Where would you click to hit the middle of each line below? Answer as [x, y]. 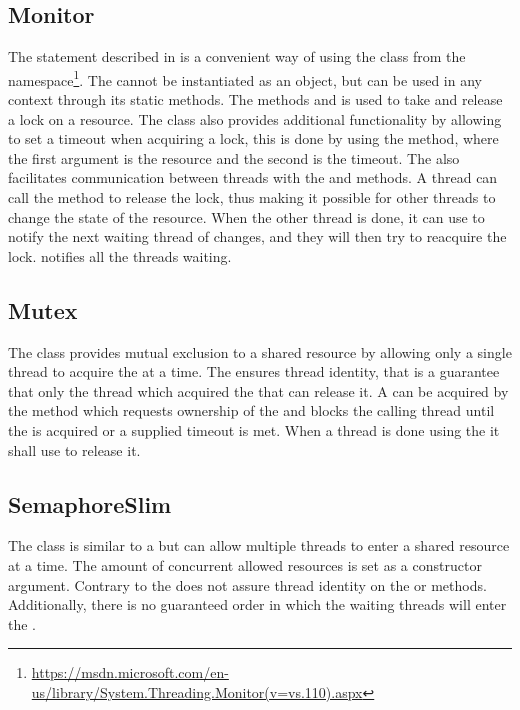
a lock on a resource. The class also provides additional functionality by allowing [255, 118]
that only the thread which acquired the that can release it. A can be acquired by [258, 390]
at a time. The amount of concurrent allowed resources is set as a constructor [245, 564]
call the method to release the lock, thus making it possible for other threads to [252, 197]
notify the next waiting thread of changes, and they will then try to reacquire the [257, 236]
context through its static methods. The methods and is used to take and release [255, 99]
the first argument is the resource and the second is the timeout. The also [234, 157]
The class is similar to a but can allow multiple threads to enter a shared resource [259, 545]
